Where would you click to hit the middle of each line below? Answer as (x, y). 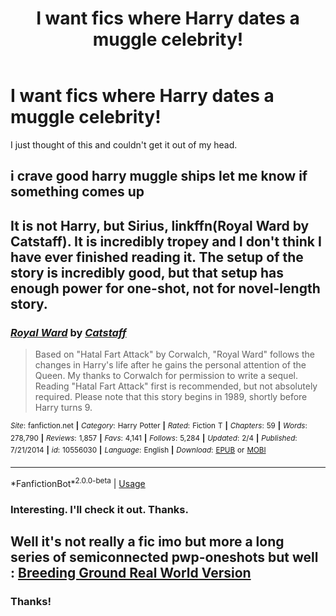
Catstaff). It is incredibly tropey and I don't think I (166, 241)
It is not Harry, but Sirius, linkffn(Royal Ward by (160, 225)
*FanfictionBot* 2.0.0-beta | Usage (78, 482)
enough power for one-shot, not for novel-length (165, 288)
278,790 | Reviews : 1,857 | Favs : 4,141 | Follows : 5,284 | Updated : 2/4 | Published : (154, 438)
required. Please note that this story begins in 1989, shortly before (171, 397)
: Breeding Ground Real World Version (131, 572)
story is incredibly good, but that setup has (147, 272)
